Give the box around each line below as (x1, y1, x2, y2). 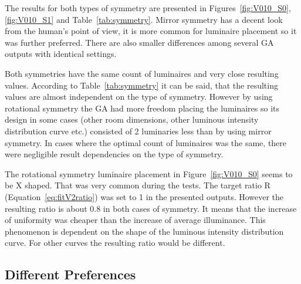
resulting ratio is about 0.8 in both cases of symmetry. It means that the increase (5, 202, 297, 214)
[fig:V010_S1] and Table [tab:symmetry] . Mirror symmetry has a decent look (5, 13, 283, 25)
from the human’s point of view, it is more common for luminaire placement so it (5, 25, 297, 37)
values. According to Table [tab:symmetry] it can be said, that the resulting (5, 79, 278, 91)
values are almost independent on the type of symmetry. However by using (5, 90, 273, 103)
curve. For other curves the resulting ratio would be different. (5, 236, 225, 249)
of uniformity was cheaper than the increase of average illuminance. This (5, 214, 266, 226)
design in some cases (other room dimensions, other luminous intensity (5, 113, 259, 126)
